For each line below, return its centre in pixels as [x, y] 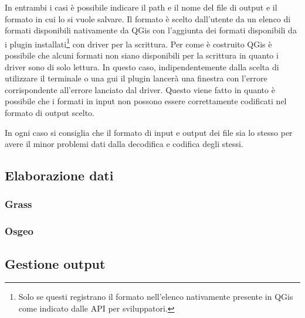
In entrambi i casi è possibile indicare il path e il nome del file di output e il [141, 7]
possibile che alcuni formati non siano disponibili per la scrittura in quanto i [142, 55]
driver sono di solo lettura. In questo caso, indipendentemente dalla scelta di [142, 66]
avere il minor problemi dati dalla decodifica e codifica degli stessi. [124, 144]
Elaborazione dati [59, 175]
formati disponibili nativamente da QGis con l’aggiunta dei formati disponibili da [151, 30]
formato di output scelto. [50, 112]
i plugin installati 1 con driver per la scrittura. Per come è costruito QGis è [138, 43]
